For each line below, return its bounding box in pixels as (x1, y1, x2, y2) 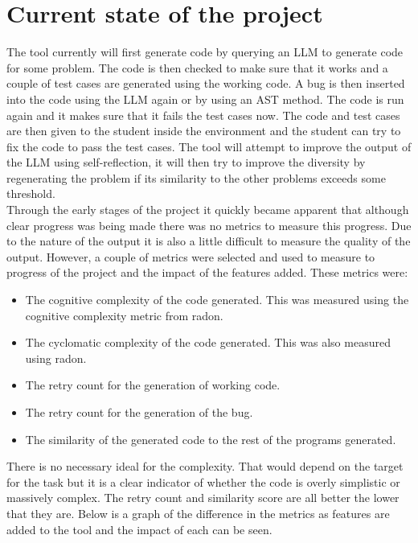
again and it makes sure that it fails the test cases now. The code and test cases (6, 106, 400, 123)
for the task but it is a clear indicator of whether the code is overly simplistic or (6, 473, 400, 490)
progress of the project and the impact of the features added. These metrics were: (6, 264, 408, 281)
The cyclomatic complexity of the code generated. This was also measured (25, 334, 391, 351)
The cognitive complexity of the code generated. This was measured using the (25, 291, 409, 308)
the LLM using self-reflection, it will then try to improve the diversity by (6, 154, 366, 171)
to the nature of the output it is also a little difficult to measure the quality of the (6, 232, 411, 249)
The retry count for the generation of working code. (25, 376, 281, 393)
